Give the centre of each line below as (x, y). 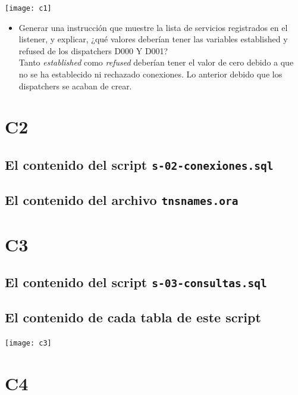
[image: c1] (28, 8)
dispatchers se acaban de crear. (75, 85)
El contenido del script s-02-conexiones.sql (139, 164)
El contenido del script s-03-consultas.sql (136, 282)
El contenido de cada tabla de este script (133, 317)
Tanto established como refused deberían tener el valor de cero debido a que (156, 62)
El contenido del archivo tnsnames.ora (122, 200)
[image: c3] (28, 343)
